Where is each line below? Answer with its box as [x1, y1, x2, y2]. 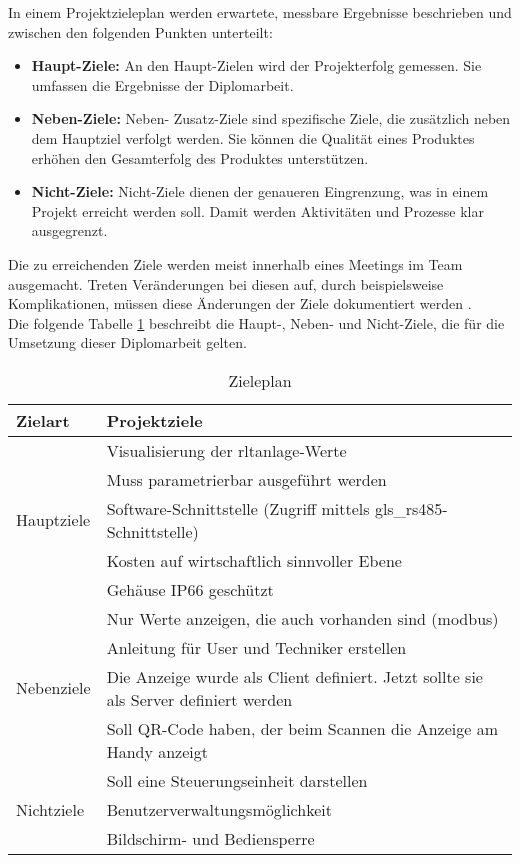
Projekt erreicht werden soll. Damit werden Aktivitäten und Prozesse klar [31, 200, 484, 221]
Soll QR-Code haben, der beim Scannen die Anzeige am [106, 716, 499, 740]
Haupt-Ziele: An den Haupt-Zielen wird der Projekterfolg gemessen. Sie [31, 55, 482, 76]
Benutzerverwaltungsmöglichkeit [106, 797, 332, 821]
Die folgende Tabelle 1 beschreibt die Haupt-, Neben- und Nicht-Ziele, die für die [8, 312, 505, 333]
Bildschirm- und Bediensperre [106, 826, 315, 850]
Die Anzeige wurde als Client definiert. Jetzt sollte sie [106, 664, 483, 688]
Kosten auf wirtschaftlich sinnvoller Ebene [106, 548, 402, 572]
